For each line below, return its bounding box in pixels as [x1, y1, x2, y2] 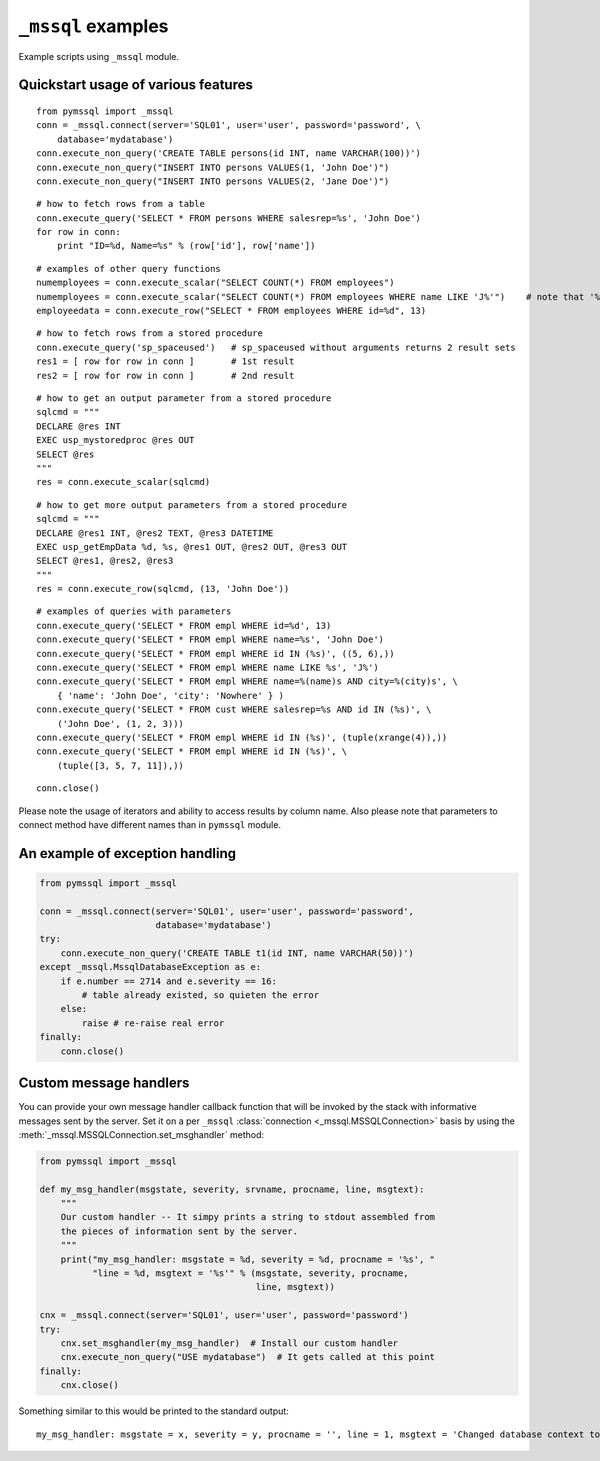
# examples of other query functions [36, 263, 222, 274]
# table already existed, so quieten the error [81, 990, 320, 1001]
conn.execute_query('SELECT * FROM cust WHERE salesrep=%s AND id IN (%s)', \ [36, 704, 432, 715]
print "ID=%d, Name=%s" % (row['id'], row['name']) [56, 240, 316, 252]
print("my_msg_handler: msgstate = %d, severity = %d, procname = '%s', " [60, 1253, 435, 1265]
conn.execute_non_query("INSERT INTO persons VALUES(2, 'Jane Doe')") [36, 175, 390, 187]
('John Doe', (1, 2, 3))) [56, 718, 185, 729]
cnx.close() [60, 1380, 120, 1391]
